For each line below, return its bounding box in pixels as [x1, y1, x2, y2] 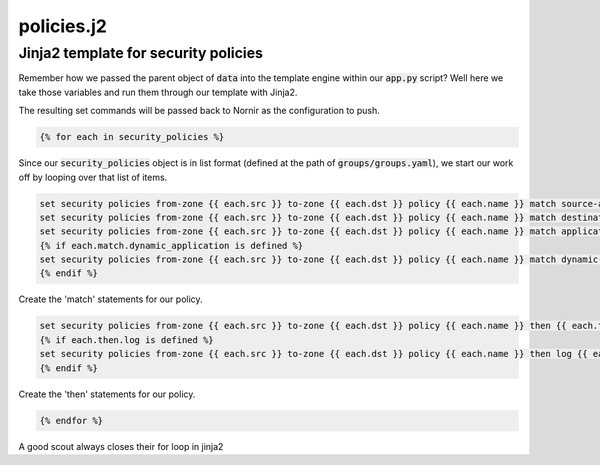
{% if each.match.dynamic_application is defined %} [39, 240, 304, 251]
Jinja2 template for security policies [18, 44, 264, 62]
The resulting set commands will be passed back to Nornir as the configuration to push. [18, 105, 380, 117]
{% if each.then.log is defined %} [39, 334, 214, 345]
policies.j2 [18, 15, 107, 37]
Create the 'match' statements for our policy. [18, 293, 204, 305]
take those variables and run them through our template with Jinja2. [18, 86, 298, 98]
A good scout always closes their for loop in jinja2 [18, 440, 224, 452]
